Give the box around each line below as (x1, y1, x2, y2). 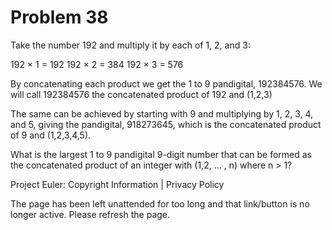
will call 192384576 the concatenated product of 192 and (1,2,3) (10, 88, 273, 100)
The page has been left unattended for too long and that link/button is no (10, 197, 310, 210)
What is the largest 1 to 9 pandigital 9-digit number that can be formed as (10, 148, 313, 160)
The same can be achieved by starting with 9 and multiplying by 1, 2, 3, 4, (10, 107, 314, 120)
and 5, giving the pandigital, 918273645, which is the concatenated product (10, 118, 322, 130)
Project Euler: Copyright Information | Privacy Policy (10, 178, 225, 190)
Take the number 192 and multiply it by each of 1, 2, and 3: (10, 39, 251, 51)
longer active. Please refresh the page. (10, 208, 171, 220)
